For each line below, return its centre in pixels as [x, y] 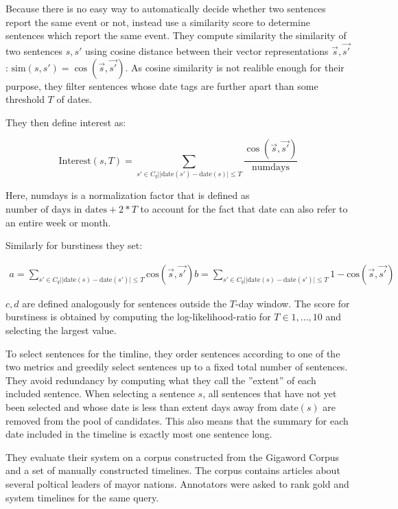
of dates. [74, 99]
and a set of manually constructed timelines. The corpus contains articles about [173, 470]
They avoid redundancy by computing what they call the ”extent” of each [161, 380]
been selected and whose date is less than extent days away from [141, 407]
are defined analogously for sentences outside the [125, 303]
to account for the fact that [198, 209]
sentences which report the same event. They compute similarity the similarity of [176, 35]
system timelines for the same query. [82, 497]
